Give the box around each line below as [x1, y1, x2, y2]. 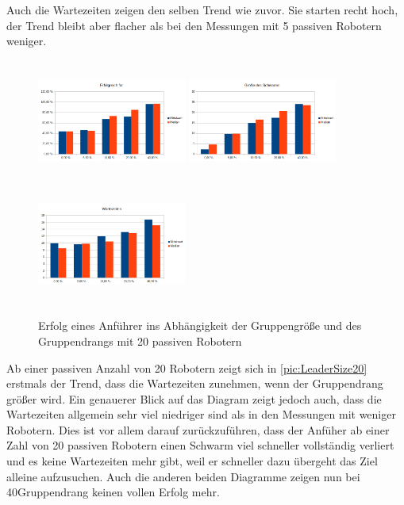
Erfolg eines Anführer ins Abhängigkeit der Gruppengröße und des [38, 317, 362, 334]
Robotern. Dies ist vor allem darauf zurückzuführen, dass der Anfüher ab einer [6, 421, 390, 438]
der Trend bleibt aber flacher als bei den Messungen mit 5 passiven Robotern [6, 17, 382, 33]
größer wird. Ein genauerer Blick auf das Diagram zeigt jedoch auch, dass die [6, 390, 382, 407]
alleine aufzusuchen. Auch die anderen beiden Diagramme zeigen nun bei [6, 468, 360, 484]
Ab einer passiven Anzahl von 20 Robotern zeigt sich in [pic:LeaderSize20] [6, 359, 367, 376]
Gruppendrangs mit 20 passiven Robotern [38, 332, 242, 349]
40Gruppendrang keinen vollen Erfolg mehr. [6, 484, 220, 500]
